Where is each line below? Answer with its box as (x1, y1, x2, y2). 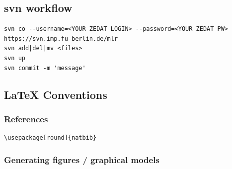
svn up (4, 54, 25, 62)
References (4, 112, 48, 125)
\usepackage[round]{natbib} (4, 134, 97, 142)
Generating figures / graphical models (4, 153, 159, 166)
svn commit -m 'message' (4, 64, 86, 72)
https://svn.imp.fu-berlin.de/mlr (4, 35, 118, 42)
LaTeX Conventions (4, 86, 107, 102)
